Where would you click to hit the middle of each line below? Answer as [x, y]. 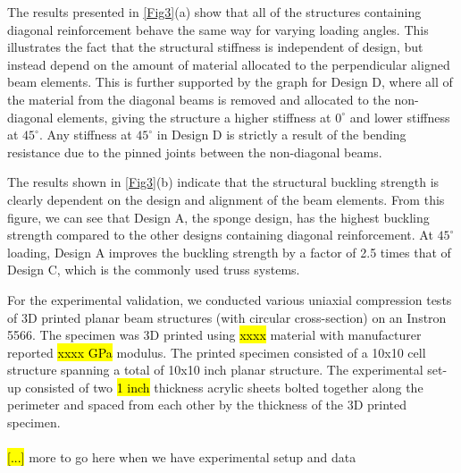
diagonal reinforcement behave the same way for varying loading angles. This [218, 29]
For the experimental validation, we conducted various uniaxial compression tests [230, 299]
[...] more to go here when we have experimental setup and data [182, 457]
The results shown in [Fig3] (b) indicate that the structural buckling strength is [223, 182]
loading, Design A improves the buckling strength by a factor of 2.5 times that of [229, 252]
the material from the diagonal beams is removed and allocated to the [199, 99]
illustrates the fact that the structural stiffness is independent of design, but [215, 47]
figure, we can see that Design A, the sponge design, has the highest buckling [218, 217]
